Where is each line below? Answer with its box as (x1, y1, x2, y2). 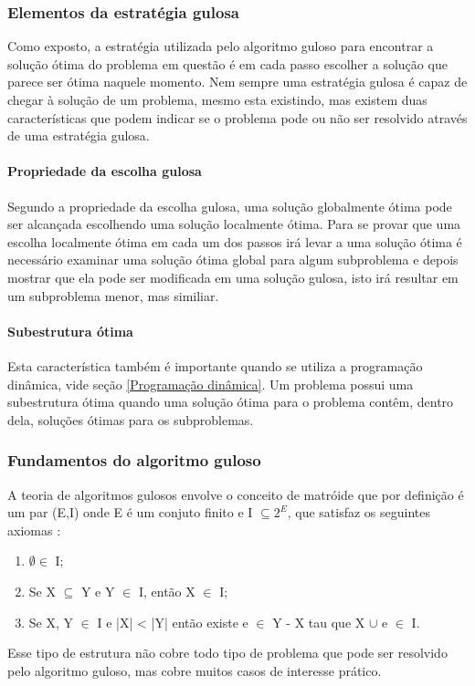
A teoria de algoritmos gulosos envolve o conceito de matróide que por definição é (7, 484, 464, 504)
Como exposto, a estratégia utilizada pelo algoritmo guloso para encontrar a (7, 36, 434, 56)
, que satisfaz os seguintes (287, 503, 431, 522)
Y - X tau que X (272, 612, 365, 631)
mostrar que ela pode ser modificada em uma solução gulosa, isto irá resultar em (7, 267, 459, 286)
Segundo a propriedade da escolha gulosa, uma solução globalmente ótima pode (7, 196, 452, 215)
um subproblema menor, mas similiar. (7, 286, 219, 305)
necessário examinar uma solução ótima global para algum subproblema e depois (7, 250, 459, 269)
